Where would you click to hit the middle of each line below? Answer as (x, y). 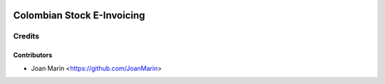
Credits (26, 36)
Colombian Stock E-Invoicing (79, 15)
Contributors (33, 55)
